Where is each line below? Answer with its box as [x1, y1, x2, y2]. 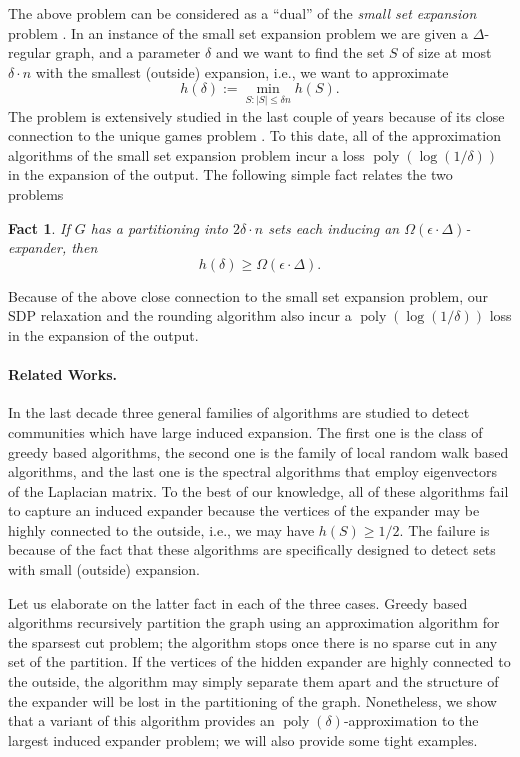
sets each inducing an [268, 217, 400, 238]
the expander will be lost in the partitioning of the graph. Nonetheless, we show [8, 690, 497, 711]
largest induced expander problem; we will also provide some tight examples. [8, 729, 478, 750]
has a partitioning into [90, 217, 228, 238]
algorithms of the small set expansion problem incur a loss [8, 144, 365, 165]
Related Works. [8, 364, 118, 385]
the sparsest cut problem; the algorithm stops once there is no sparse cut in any [8, 631, 498, 652]
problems [8, 183, 64, 204]
